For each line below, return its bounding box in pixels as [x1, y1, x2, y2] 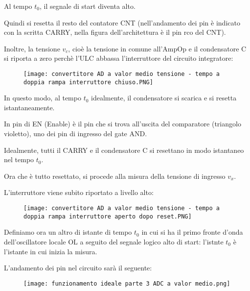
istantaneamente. [4, 102, 55, 112]
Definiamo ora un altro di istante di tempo [4, 227, 132, 237]
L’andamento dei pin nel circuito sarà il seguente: [4, 263, 152, 273]
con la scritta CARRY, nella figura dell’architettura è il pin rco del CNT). [4, 27, 226, 37]
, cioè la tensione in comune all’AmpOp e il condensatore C [68, 43, 247, 53]
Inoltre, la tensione [4, 43, 60, 53]
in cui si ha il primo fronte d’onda [141, 227, 243, 237]
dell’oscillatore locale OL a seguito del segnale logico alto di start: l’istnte [4, 236, 224, 246]
